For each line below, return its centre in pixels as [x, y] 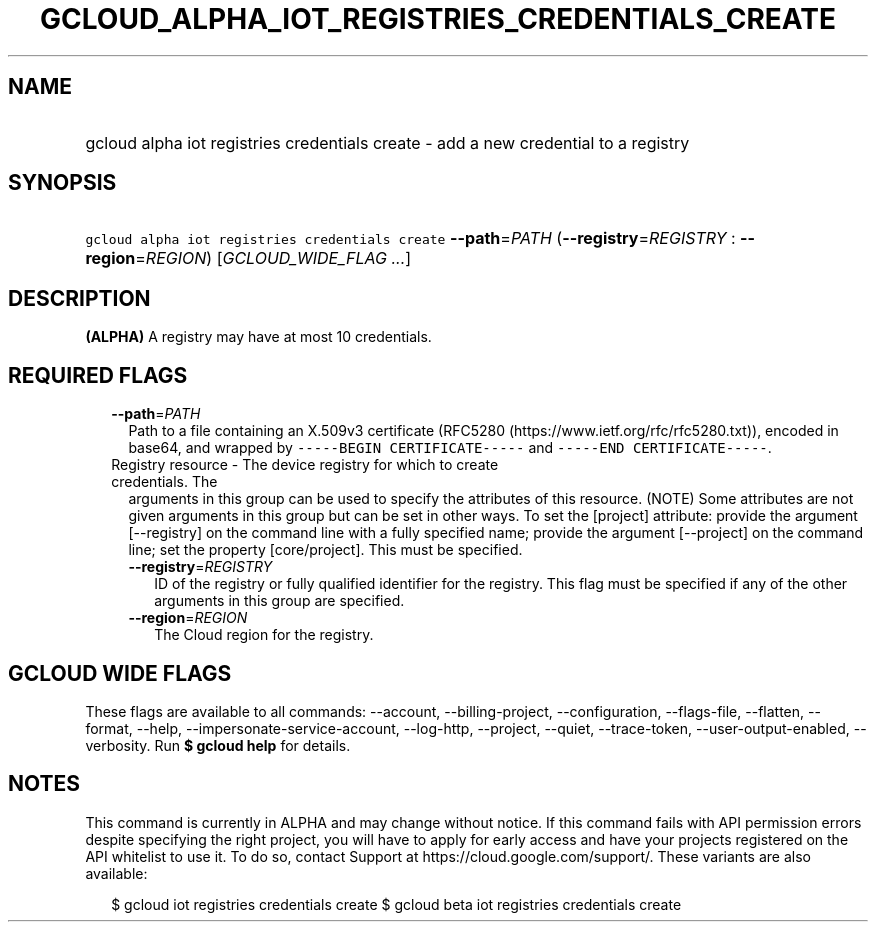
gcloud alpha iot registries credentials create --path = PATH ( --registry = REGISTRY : [410, 238]
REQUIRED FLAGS [98, 375]
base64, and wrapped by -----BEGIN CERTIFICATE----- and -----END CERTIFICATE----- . [450, 448]
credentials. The [164, 482]
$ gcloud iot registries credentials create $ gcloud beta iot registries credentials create [396, 904]
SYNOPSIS [62, 183]
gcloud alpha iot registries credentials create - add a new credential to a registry [387, 142]
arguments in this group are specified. [279, 601]
